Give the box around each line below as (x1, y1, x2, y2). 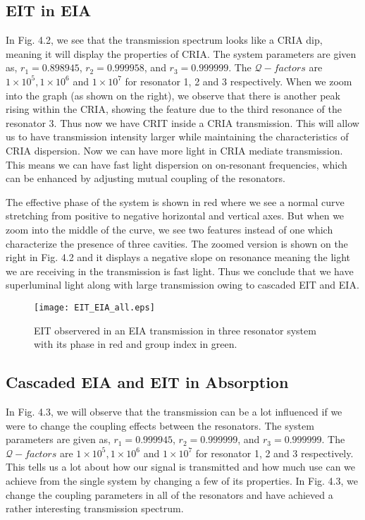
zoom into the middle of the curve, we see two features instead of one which (6, 222, 333, 236)
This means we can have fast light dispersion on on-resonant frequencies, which (6, 157, 347, 171)
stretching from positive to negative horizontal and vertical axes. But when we (6, 208, 345, 223)
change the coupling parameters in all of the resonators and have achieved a (6, 487, 333, 502)
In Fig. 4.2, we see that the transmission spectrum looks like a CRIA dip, (6, 32, 323, 47)
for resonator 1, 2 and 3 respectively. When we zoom (125, 73, 352, 88)
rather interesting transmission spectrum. (6, 501, 184, 516)
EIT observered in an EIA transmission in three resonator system (34, 322, 316, 337)
